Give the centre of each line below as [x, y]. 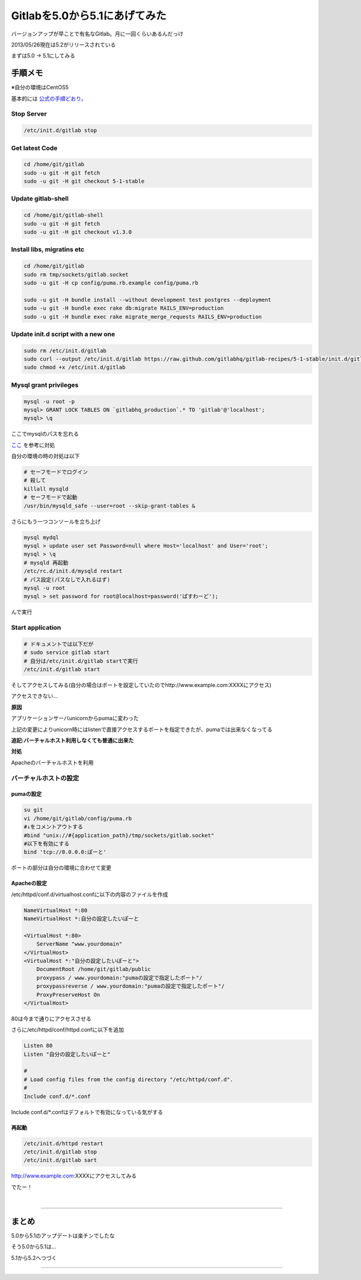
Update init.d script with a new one [63, 334]
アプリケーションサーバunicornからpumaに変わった [75, 718]
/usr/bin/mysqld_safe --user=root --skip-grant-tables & [110, 506]
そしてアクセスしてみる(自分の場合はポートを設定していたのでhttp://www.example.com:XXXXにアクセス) [141, 685]
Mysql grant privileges [45, 384]
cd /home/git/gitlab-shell [63, 215]
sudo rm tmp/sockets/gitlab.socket [76, 275]
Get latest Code [34, 148]
